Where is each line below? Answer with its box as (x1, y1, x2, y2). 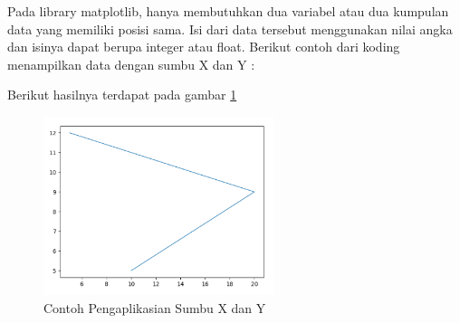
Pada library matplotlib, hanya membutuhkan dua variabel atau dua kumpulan (7, 2, 449, 20)
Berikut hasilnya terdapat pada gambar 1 (7, 85, 237, 104)
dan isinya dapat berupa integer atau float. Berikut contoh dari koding (7, 37, 400, 56)
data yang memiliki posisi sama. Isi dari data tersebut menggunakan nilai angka (7, 19, 453, 38)
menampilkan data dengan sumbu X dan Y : (7, 54, 255, 73)
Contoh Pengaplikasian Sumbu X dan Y (43, 298, 266, 317)
